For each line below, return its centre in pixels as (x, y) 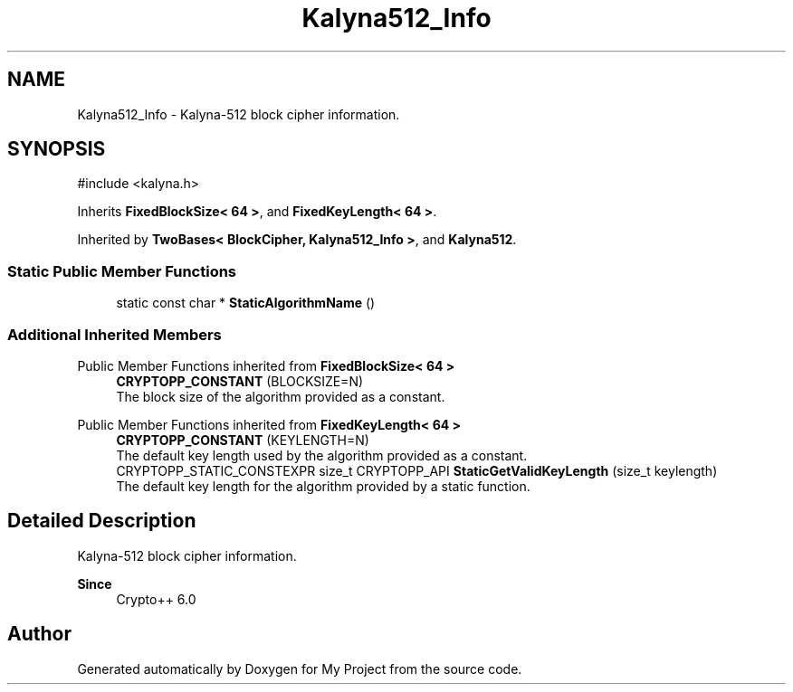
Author (39, 634)
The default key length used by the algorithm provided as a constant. (322, 455)
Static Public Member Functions (122, 271)
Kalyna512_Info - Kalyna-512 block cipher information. (239, 114)
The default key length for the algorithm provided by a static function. (323, 486)
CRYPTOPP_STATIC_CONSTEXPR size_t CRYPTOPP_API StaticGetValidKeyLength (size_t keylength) (417, 470)
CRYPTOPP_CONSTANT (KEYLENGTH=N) (243, 440)
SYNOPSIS (57, 149)
